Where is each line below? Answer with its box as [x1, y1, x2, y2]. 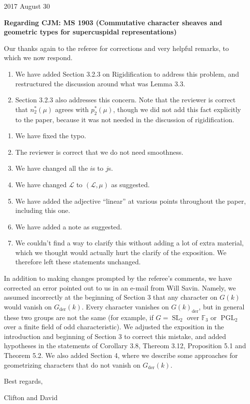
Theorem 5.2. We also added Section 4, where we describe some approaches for [4, 350, 238, 360]
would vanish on [4, 301, 52, 311]
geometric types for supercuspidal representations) [4, 27, 177, 37]
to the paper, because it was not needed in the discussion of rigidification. [15, 114, 234, 124]
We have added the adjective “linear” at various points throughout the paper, [15, 195, 246, 206]
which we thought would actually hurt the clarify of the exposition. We [15, 247, 227, 257]
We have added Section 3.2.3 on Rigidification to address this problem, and [15, 68, 239, 79]
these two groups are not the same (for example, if [4, 312, 154, 322]
